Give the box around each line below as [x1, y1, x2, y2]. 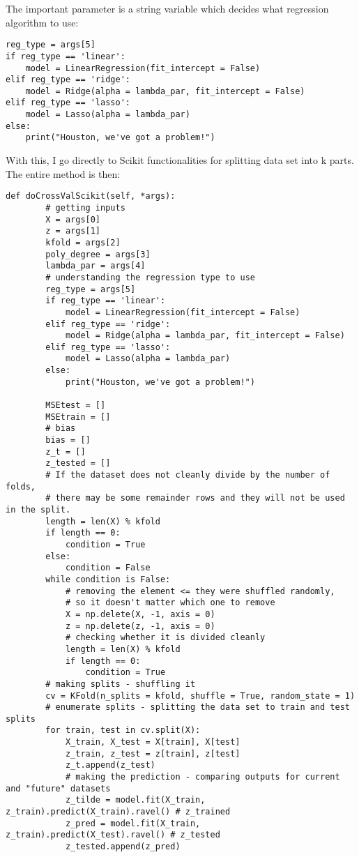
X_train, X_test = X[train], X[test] [65, 737, 240, 748]
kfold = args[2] [45, 237, 121, 248]
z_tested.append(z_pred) [65, 842, 181, 852]
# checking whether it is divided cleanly [65, 632, 266, 643]
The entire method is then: [6, 166, 121, 181]
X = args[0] [45, 214, 101, 225]
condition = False [65, 563, 151, 573]
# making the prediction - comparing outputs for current [65, 772, 340, 782]
